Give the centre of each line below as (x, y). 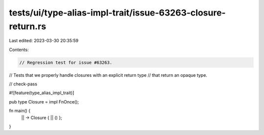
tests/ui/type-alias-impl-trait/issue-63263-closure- (117, 13)
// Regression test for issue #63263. (66, 62)
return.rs (28, 26)
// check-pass (23, 84)
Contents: (19, 50)
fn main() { (20, 111)
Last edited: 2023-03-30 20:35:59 (44, 41)
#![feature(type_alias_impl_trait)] (42, 93)
